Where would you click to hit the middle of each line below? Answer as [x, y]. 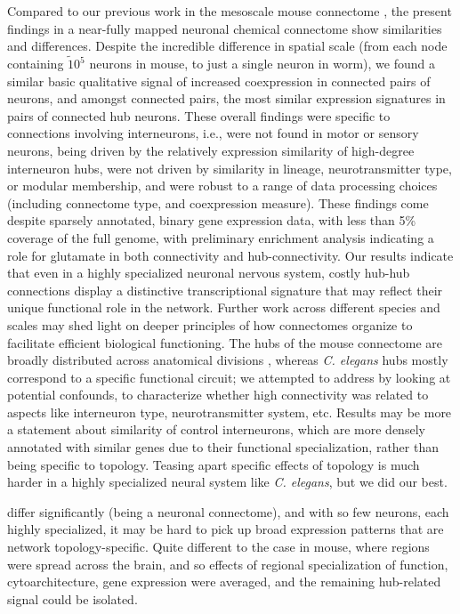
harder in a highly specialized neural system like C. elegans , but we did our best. [227, 482]
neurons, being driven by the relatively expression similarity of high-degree [211, 150]
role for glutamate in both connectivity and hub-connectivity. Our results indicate [230, 255]
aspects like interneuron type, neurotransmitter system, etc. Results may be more [230, 412]
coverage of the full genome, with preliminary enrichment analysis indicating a [221, 237]
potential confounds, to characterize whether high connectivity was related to [218, 395]
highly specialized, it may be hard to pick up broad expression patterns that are [226, 529]
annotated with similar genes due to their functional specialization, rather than [223, 447]
